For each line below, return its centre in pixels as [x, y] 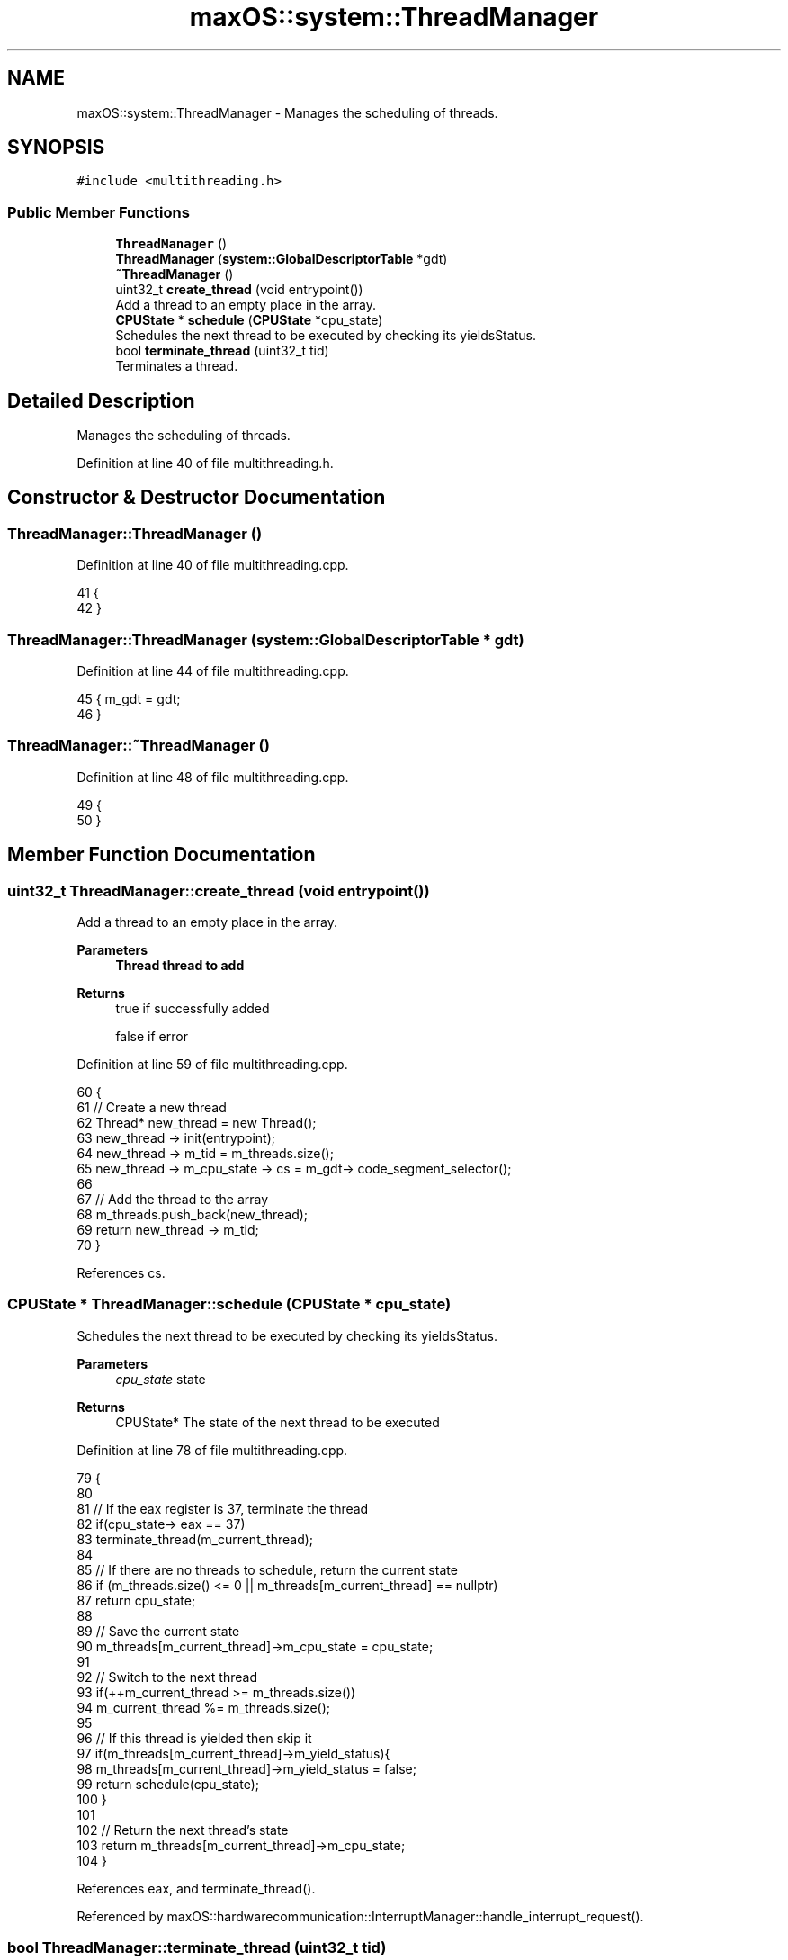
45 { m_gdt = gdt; [129, 699]
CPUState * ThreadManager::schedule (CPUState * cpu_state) [229, 1304]
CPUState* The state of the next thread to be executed [278, 1422]
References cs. [121, 1272]
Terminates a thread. [177, 366]
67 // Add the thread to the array [173, 1199]
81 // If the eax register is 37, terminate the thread [223, 1508]
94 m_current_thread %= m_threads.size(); [204, 1707]
